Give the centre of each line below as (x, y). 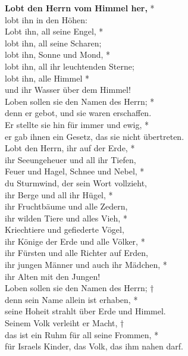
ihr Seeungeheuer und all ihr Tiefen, (70, 159)
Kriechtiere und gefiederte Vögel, (65, 229)
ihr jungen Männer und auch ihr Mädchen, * (86, 265)
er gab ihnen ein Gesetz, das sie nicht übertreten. (95, 136)
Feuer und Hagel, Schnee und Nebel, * (75, 171)
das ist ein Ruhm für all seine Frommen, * (82, 334)
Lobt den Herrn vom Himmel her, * (80, 8)
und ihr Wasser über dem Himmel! (68, 90)
